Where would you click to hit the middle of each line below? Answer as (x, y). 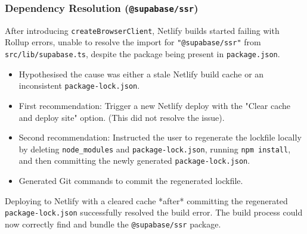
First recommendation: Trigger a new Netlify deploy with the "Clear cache (155, 105)
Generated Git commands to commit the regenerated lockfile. (131, 181)
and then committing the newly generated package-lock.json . (134, 160)
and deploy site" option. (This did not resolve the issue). (122, 117)
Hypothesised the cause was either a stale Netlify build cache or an (141, 74)
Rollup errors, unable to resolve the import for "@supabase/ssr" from (133, 42)
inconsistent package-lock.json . (79, 85)
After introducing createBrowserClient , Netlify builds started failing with (142, 30)
